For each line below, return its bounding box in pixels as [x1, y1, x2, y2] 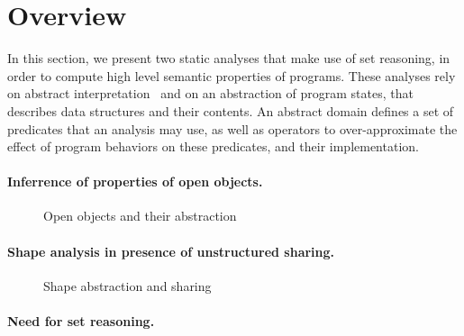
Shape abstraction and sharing [43, 276, 212, 295]
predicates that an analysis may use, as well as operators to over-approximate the [7, 119, 458, 138]
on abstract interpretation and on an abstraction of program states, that [7, 84, 414, 103]
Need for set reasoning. [7, 312, 155, 331]
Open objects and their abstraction [43, 206, 237, 225]
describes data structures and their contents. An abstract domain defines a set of [7, 101, 454, 120]
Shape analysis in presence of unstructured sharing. [7, 241, 335, 260]
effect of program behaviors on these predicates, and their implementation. [7, 137, 419, 156]
